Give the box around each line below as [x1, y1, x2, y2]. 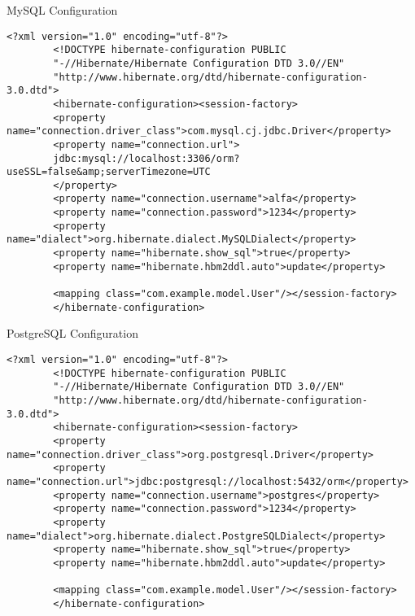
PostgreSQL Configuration [7, 325, 138, 342]
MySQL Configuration [7, 2, 118, 18]
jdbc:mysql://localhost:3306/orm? [53, 152, 240, 164]
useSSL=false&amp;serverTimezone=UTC [7, 166, 211, 178]
